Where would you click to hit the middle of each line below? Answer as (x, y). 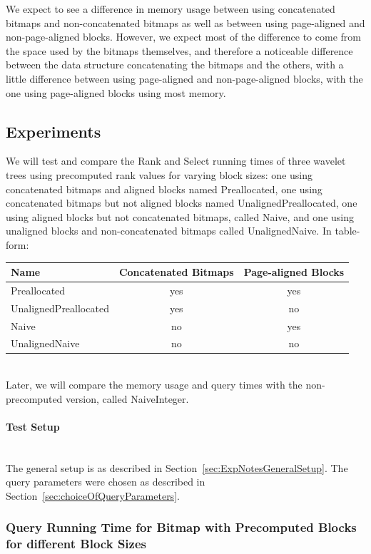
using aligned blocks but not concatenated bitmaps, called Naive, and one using (180, 216)
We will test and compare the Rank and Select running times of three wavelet (176, 161)
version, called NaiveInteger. (127, 398)
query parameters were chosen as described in (106, 482)
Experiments (54, 131)
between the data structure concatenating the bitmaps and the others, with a (175, 65)
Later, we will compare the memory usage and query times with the (154, 385)
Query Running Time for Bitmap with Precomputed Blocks (181, 527)
